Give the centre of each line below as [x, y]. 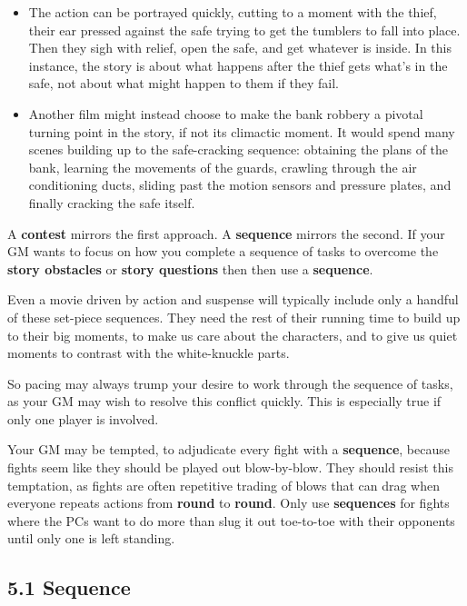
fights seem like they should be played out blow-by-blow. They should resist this [230, 467]
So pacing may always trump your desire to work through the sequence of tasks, [230, 383]
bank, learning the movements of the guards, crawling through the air [223, 167]
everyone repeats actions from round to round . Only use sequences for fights [229, 503]
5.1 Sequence [69, 587]
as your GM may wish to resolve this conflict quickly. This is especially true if [224, 401]
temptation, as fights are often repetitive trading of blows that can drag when [224, 485]
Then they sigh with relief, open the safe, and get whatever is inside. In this [240, 48]
